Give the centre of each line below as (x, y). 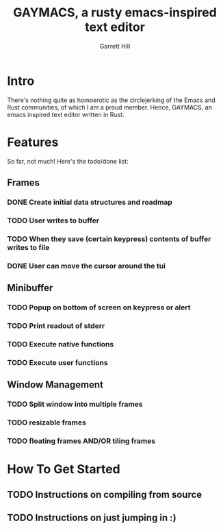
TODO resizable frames (47, 422)
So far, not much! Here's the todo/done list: (68, 161)
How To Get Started (64, 469)
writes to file (28, 247)
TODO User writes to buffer (53, 220)
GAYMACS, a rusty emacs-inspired (115, 13)
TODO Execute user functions (57, 362)
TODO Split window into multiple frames (75, 404)
